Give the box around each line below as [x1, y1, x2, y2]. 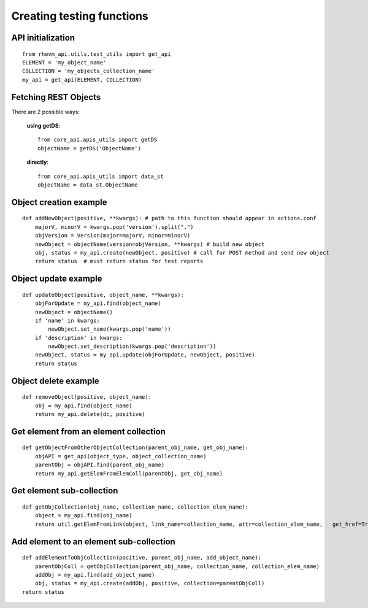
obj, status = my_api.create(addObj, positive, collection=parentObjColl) [34, 580, 265, 587]
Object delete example [11, 375, 99, 386]
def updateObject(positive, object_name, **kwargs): [22, 291, 184, 298]
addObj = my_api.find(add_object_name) [34, 571, 155, 579]
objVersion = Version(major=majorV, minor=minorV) [34, 232, 191, 239]
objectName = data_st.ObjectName [37, 181, 138, 188]
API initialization [11, 33, 75, 43]
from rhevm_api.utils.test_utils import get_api [22, 50, 171, 58]
